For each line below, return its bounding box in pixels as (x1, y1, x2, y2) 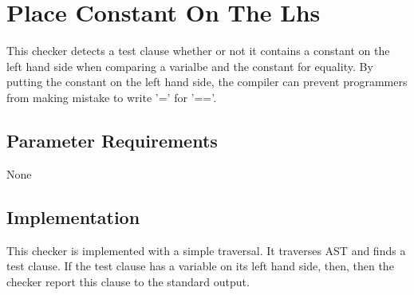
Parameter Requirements (6, 128, 218, 152)
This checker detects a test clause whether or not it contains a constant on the (6, 42, 390, 59)
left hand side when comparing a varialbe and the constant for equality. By (6, 57, 373, 74)
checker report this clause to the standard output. (6, 273, 250, 289)
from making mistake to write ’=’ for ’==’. (6, 88, 217, 105)
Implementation (6, 204, 140, 229)
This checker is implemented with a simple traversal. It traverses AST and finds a (6, 242, 406, 258)
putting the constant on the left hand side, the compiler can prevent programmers (6, 73, 408, 90)
